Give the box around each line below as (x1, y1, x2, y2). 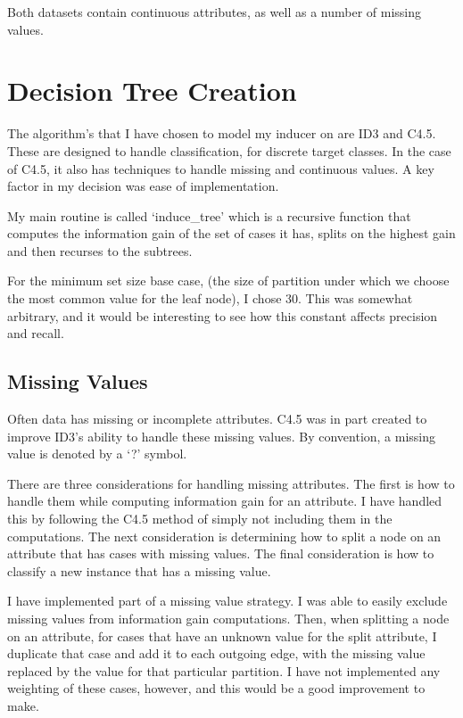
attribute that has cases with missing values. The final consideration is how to (7, 544, 434, 563)
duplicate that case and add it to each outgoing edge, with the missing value (7, 644, 426, 663)
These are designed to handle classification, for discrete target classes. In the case (7, 141, 451, 160)
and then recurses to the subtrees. (7, 241, 193, 260)
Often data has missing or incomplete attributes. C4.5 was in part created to (7, 409, 427, 428)
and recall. (7, 324, 64, 342)
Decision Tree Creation (7, 72, 297, 109)
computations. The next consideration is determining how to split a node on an (7, 526, 442, 545)
